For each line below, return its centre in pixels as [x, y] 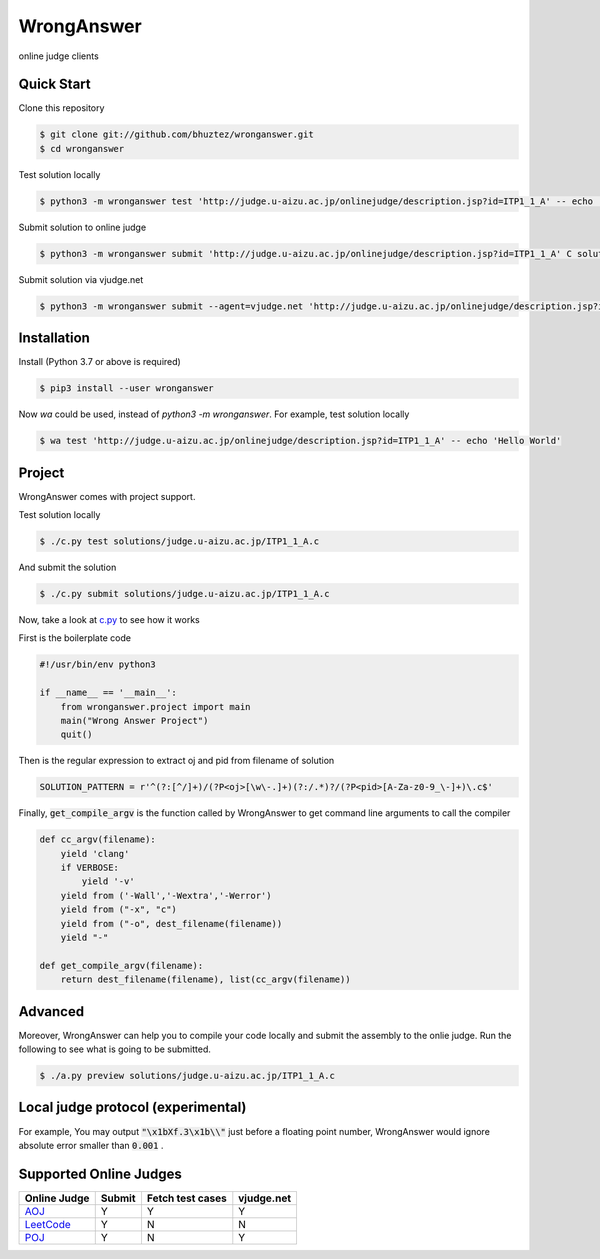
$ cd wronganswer [82, 148]
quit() [76, 734]
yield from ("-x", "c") [118, 909]
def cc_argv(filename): [98, 839]
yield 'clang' [95, 853]
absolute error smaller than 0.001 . [91, 1145]
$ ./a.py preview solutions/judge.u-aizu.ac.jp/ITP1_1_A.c [187, 1076]
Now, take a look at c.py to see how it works [109, 620]
